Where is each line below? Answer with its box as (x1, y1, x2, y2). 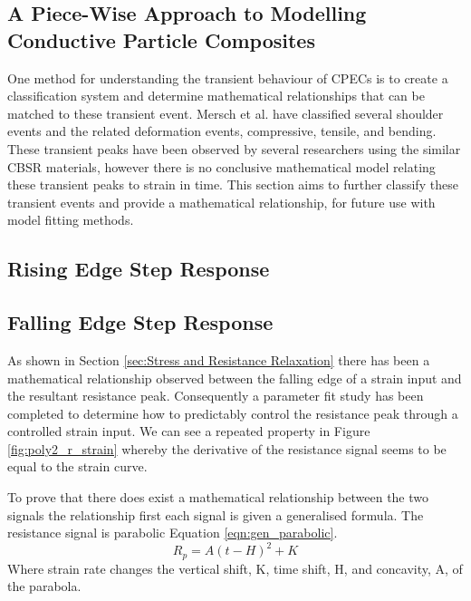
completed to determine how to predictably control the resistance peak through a (7, 403, 458, 422)
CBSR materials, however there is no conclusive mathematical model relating (7, 157, 436, 176)
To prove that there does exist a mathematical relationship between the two (7, 488, 429, 507)
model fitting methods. (7, 210, 134, 229)
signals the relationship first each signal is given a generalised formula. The (7, 505, 424, 524)
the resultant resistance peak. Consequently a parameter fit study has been (7, 386, 424, 405)
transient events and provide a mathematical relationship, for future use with (7, 192, 436, 211)
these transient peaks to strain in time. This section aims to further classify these (7, 175, 458, 194)
